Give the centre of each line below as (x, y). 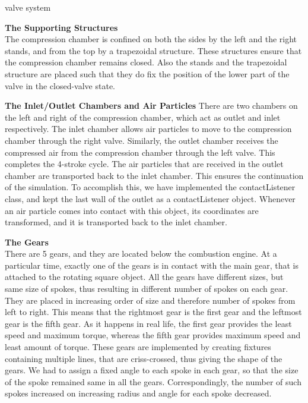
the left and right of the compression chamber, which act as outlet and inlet (143, 117)
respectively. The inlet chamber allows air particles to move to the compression (148, 129)
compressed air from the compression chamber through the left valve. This (140, 152)
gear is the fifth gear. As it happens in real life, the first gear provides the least (148, 323)
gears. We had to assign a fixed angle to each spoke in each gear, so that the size (152, 370)
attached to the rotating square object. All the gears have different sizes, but (144, 277)
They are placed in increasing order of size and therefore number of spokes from (150, 300)
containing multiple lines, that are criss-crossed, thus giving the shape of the (144, 358)
